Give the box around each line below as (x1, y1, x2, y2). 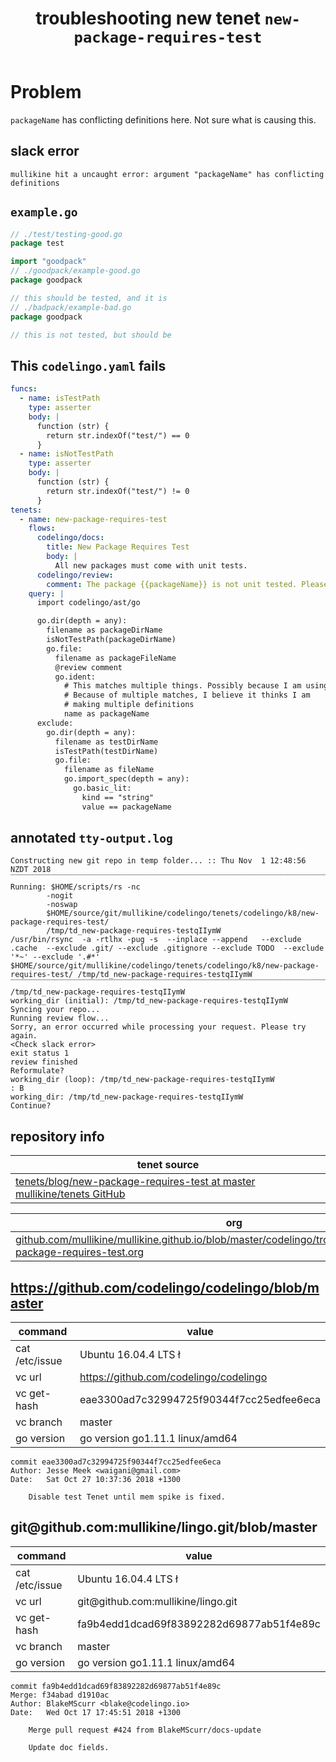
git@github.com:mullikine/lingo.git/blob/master (10, 1519, 318, 1536)
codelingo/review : (36, 570, 114, 580)
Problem (10, 81, 82, 104)
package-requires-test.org (15, 1245, 145, 1259)
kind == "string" (81, 792, 155, 802)
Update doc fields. (28, 1742, 110, 1752)
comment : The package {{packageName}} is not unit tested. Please (46, 579, 329, 589)
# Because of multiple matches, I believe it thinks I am (63, 690, 311, 701)
